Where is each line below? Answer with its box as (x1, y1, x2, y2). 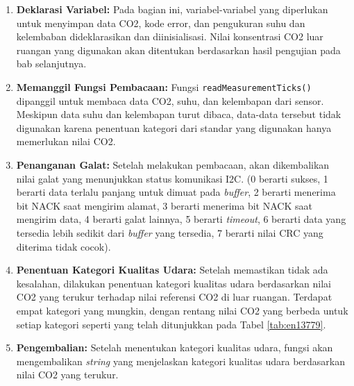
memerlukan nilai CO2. (16, 134, 116, 149)
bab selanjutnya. (16, 56, 87, 71)
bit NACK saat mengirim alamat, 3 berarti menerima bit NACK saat (16, 198, 312, 212)
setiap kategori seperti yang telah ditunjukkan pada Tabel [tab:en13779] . (16, 317, 326, 331)
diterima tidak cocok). (16, 239, 111, 253)
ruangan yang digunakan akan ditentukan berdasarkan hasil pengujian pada (16, 42, 341, 57)
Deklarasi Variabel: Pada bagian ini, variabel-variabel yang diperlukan (16, 2, 328, 16)
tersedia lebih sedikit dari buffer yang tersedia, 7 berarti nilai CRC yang (16, 225, 323, 240)
